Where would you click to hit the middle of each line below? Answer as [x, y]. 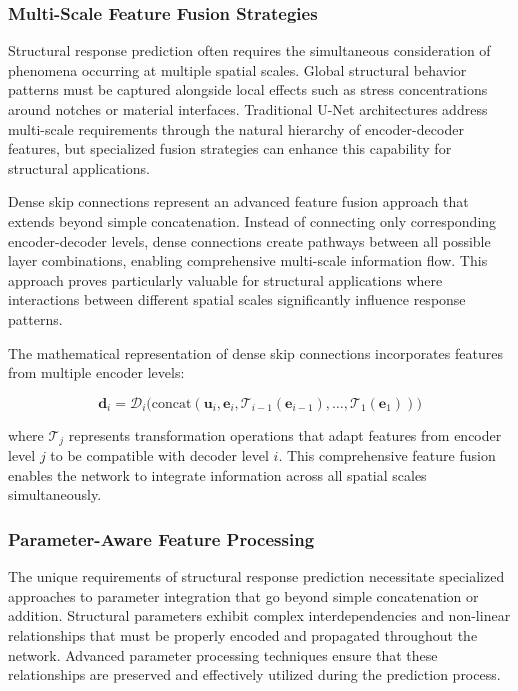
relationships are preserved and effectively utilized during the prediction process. [254, 674]
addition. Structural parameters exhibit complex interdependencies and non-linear [259, 615]
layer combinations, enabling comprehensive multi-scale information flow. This [248, 260]
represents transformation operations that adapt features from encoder [285, 434]
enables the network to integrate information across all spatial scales [217, 474]
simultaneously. [55, 494]
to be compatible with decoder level [159, 455]
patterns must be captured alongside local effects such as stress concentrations [248, 89]
